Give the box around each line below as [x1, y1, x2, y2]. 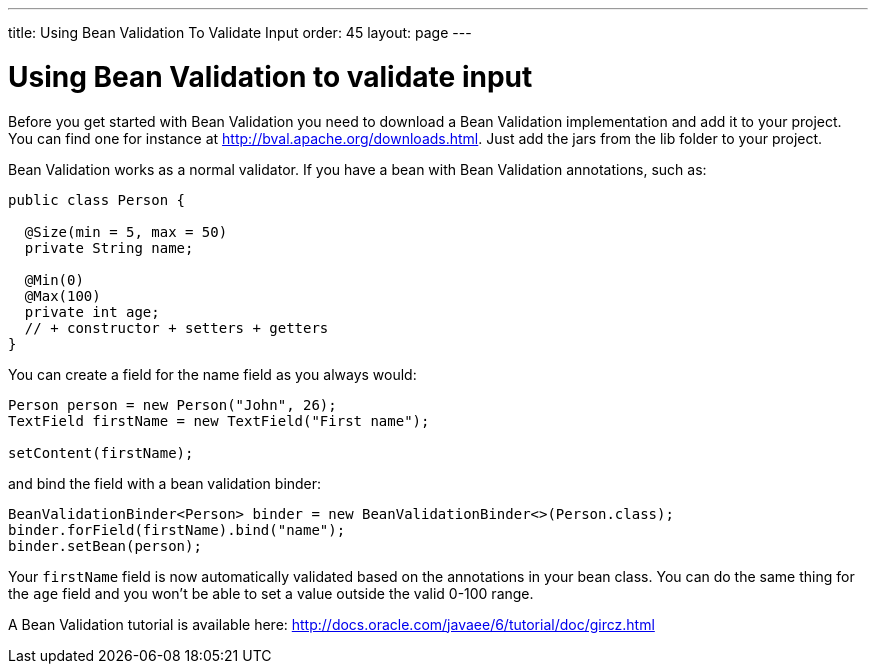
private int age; [24, 303, 160, 320]
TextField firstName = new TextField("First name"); [8, 412, 430, 429]
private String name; [24, 239, 194, 256]
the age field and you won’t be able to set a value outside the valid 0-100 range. [8, 584, 534, 602]
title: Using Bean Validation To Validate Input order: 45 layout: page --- [8, 24, 472, 41]
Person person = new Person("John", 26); [8, 396, 337, 413]
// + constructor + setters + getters [24, 319, 329, 336]
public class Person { [8, 191, 186, 208]
